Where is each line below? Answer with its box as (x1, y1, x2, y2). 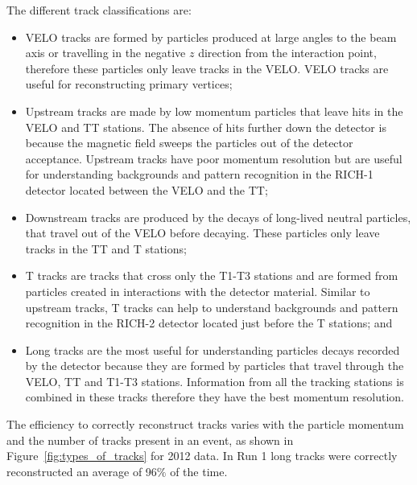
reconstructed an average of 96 (6, 462, 157, 479)
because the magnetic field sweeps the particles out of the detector (25, 134, 353, 151)
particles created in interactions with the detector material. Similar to (25, 282, 370, 299)
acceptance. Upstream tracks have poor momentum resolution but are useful (25, 150, 403, 166)
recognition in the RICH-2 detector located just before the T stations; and (25, 314, 393, 331)
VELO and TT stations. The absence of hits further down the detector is (25, 118, 386, 135)
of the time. (170, 462, 228, 479)
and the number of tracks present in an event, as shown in (6, 431, 294, 448)
